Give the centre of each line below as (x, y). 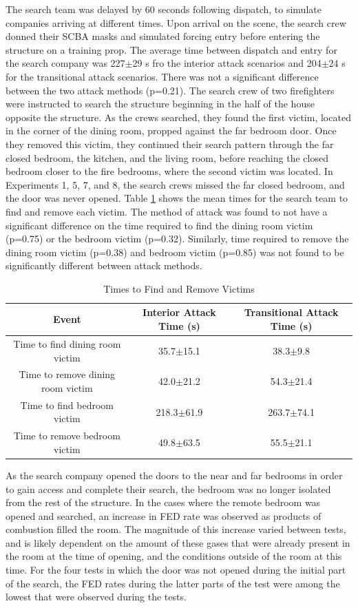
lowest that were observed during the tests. (96, 597)
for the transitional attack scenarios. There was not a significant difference (162, 76)
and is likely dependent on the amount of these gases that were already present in (178, 542)
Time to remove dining (67, 374)
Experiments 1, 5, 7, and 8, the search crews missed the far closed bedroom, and (175, 184)
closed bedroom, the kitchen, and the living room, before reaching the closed (167, 157)
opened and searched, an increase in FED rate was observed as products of (164, 515)
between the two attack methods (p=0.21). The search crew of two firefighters (170, 90)
